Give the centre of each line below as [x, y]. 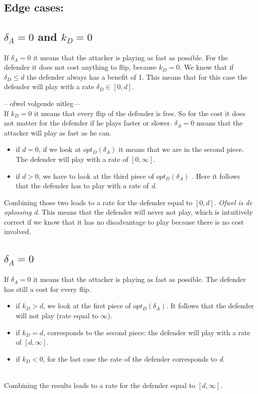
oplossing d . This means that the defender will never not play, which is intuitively [129, 212]
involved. [18, 231]
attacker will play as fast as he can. [58, 132]
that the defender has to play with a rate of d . [86, 186]
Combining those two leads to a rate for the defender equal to [98, 202]
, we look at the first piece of [87, 306]
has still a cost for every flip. [48, 289]
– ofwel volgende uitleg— [42, 103]
